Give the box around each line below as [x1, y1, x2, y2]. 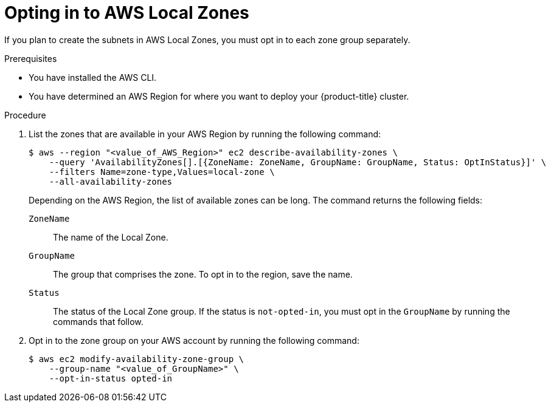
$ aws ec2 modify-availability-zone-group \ [29, 354, 244, 364]
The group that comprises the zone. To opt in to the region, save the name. [53, 268, 353, 279]
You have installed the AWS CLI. [29, 72, 157, 83]
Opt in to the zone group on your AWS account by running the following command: [29, 335, 359, 346]
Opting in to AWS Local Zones [4, 2, 249, 23]
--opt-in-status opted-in [49, 373, 173, 383]
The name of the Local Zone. [53, 231, 168, 242]
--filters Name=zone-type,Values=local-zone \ [49, 166, 275, 177]
